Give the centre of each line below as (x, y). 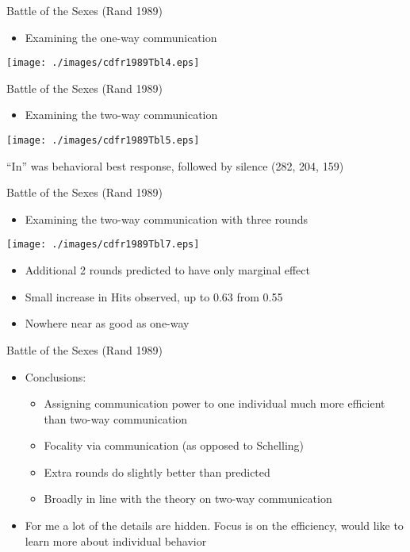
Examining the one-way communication (121, 37)
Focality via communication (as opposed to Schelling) (174, 445)
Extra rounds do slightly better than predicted (157, 471)
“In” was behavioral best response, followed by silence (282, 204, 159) (175, 165)
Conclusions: (56, 376)
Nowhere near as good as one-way (107, 323)
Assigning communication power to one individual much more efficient (215, 403)
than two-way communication (116, 418)
